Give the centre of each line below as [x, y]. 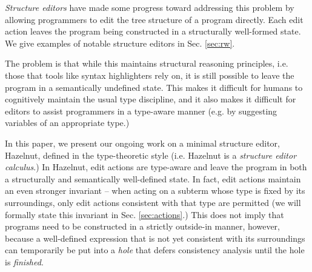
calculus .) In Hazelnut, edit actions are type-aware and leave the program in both [156, 167]
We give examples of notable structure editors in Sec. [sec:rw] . [120, 43]
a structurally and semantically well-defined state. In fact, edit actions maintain [153, 178]
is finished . [24, 261]
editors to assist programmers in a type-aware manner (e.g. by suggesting [141, 111]
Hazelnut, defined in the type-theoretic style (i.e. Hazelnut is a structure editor [151, 155]
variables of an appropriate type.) [67, 123]
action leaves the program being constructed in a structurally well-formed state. [153, 31]
